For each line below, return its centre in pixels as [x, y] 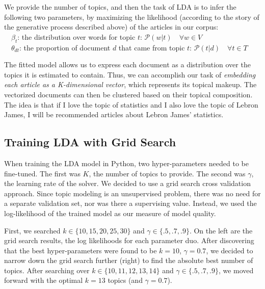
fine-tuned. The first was [42, 173]
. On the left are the [221, 230]
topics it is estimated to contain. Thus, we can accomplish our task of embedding [130, 74]
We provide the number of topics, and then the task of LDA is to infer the [120, 7]
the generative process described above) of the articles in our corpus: [111, 27]
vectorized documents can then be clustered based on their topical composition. [128, 94]
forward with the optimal [44, 280]
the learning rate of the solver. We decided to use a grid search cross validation [127, 183]
